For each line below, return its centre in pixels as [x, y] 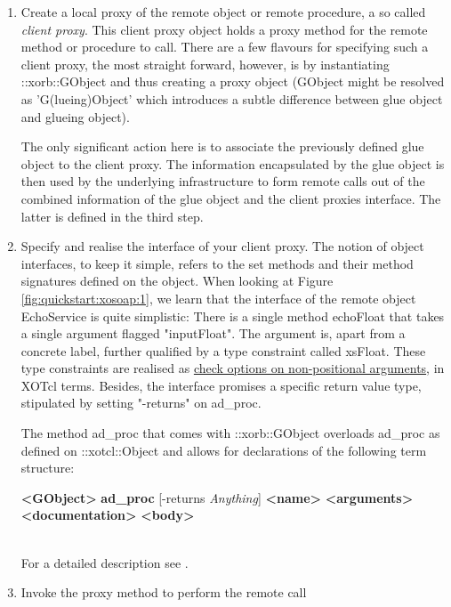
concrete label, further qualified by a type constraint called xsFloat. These [223, 350]
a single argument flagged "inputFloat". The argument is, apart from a [213, 333]
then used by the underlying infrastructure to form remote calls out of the [223, 181]
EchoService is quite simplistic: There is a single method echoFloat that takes [233, 316]
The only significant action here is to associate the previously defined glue [222, 146]
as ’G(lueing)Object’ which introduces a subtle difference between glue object [232, 98]
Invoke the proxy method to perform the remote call [164, 592]
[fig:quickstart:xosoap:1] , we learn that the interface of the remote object [218, 298]
